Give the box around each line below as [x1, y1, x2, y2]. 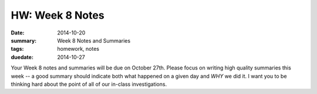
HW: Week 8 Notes [11, 9, 105, 22]
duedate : [11, 53, 33, 61]
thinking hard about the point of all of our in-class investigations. [11, 81, 167, 88]
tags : [11, 46, 24, 53]
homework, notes [57, 46, 100, 53]
